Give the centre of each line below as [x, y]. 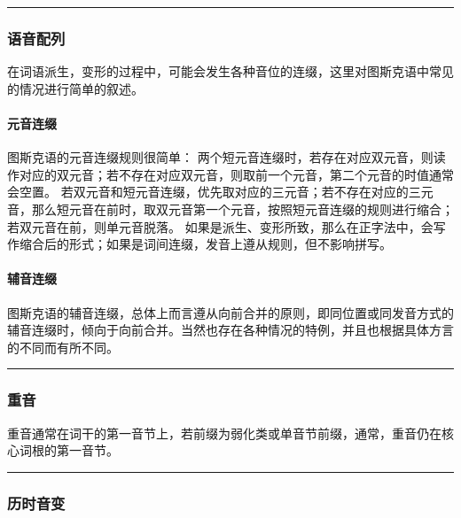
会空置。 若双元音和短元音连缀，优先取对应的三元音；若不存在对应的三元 [220, 192]
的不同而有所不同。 [63, 347]
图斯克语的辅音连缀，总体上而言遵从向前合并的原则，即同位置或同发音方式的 [230, 312]
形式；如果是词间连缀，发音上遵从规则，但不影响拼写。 [230, 244]
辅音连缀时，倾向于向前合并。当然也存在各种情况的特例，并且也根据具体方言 [230, 330]
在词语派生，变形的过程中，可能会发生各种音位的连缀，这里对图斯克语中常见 [230, 71]
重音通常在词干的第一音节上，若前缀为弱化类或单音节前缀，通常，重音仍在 [224, 433]
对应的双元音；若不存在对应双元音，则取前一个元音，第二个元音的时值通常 [236, 174]
